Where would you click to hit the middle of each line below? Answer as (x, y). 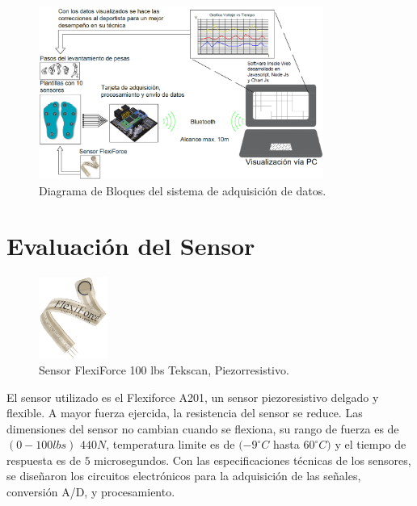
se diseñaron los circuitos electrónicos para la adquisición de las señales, (184, 476)
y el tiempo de (371, 444)
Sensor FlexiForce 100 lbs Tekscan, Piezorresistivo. (164, 369)
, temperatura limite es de (171, 444)
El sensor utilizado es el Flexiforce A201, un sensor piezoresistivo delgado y (193, 397)
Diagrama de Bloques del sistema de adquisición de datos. (183, 190)
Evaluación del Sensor (131, 246)
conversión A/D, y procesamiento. (91, 492)
